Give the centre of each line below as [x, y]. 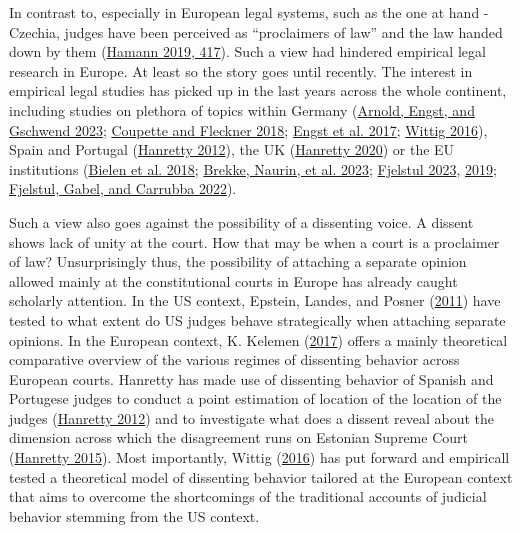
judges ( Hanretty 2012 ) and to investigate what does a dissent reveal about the [252, 417]
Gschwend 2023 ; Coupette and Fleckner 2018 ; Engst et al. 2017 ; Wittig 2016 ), [248, 129]
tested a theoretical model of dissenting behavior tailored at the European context [261, 476]
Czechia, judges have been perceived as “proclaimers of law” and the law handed [256, 31]
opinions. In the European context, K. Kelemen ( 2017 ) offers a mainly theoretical [258, 339]
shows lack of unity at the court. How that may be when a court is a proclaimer [254, 241]
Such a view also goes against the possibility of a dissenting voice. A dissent [241, 221]
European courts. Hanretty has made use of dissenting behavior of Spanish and [251, 378]
